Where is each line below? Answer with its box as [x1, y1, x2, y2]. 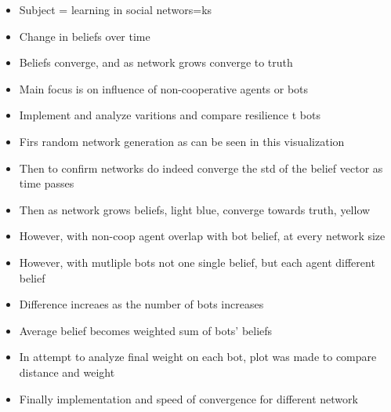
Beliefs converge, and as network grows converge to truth [19, 54, 293, 71]
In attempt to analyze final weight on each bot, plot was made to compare [19, 348, 377, 365]
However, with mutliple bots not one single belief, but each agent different [19, 253, 375, 270]
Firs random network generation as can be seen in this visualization [19, 133, 345, 149]
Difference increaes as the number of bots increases [19, 296, 264, 312]
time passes [19, 175, 74, 191]
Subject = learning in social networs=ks [19, 2, 212, 17]
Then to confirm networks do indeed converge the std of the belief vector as [19, 159, 383, 176]
